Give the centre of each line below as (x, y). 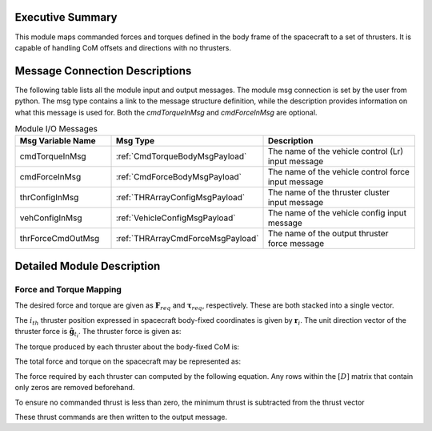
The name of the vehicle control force (338, 172)
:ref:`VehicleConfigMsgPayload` (176, 218)
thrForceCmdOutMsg (60, 239)
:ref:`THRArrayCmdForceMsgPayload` (187, 239)
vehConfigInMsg (51, 218)
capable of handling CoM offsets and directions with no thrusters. (123, 47)
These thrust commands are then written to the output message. (121, 417)
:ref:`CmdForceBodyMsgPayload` (178, 177)
